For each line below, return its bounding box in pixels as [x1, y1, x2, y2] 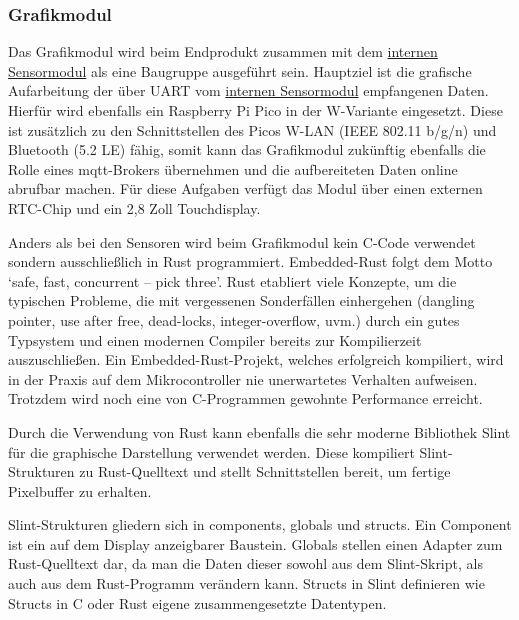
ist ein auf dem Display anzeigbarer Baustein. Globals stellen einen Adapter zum [8, 533, 503, 554]
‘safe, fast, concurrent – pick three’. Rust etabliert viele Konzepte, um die [8, 270, 457, 291]
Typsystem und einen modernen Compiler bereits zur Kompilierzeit [8, 329, 422, 350]
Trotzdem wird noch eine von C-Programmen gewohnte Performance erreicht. [8, 388, 483, 409]
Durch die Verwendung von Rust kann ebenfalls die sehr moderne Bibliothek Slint [8, 421, 511, 442]
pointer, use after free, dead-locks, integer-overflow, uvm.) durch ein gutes [8, 309, 460, 330]
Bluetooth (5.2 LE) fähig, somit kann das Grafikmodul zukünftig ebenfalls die [8, 139, 486, 160]
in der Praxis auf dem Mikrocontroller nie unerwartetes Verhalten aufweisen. [8, 368, 478, 389]
